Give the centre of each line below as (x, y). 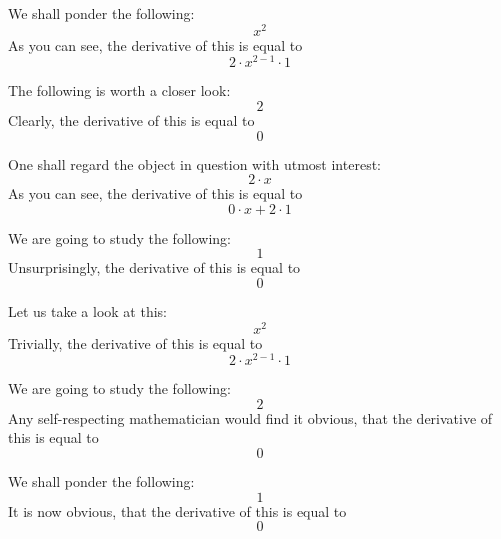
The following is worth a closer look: (119, 90)
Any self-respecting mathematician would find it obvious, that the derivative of (250, 417)
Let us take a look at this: (87, 310)
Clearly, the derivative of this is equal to (131, 119)
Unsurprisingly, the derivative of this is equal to (154, 267)
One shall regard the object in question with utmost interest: (194, 163)
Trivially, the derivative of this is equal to (135, 342)
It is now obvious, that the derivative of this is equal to (177, 510)
